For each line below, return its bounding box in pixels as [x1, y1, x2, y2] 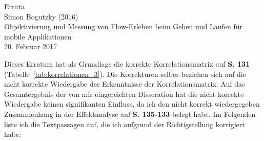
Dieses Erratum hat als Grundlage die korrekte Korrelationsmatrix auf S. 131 [4, 58, 250, 69]
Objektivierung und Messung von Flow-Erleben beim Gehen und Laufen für [4, 21, 242, 32]
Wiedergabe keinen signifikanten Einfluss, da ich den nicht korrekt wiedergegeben [4, 98, 260, 109]
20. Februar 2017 [4, 41, 57, 52]
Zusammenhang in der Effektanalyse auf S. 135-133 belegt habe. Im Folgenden [4, 108, 256, 119]
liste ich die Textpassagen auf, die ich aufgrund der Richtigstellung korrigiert [4, 118, 245, 129]
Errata [4, 1, 25, 11]
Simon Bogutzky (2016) [4, 11, 78, 22]
